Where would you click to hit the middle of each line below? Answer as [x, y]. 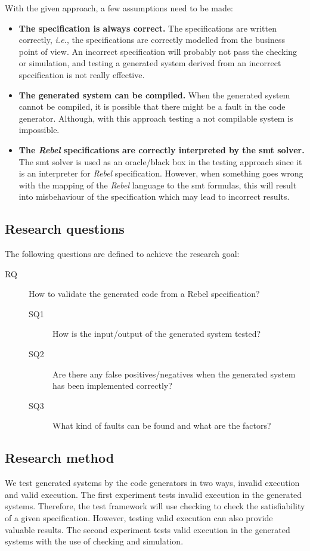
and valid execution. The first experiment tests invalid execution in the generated [154, 494]
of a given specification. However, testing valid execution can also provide [139, 518]
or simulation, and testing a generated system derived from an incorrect [150, 63]
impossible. [39, 130]
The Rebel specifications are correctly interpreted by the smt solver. [162, 149]
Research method [60, 458]
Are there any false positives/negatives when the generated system [174, 374]
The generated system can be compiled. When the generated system [154, 95]
